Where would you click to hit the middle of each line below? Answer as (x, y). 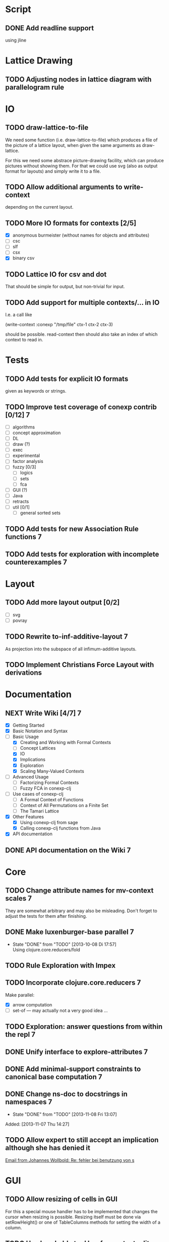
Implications (33, 760)
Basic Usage (25, 737)
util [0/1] (21, 507)
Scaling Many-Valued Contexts (52, 771)
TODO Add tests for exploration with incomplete (82, 554)
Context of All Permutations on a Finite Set (64, 805)
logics (26, 473)
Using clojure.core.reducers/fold (46, 949)
